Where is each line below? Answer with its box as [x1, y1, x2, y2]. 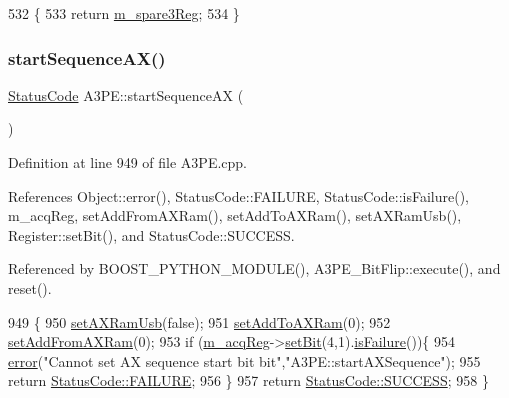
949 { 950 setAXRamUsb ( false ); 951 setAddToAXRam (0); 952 [8, 311, 391, 332]
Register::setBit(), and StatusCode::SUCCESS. [8, 224, 295, 245]
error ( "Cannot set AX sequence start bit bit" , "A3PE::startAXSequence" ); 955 [8, 350, 481, 371]
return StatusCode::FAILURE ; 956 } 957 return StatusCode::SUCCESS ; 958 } [8, 370, 489, 391]
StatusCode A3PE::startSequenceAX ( [8, 84, 244, 105]
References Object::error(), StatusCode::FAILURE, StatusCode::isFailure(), [8, 185, 470, 206]
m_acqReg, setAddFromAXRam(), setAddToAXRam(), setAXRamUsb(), [8, 205, 462, 226]
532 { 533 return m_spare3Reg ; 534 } [8, 3, 240, 23]
